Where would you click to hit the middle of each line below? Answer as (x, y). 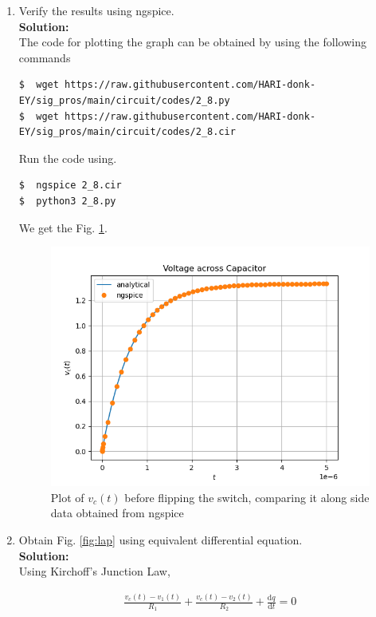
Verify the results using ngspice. (96, 10)
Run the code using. (68, 158)
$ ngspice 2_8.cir (70, 186)
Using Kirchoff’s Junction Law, (94, 571)
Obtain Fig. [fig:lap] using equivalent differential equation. (161, 540)
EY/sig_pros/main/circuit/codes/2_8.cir (127, 132)
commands (45, 57)
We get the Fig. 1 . (63, 227)
